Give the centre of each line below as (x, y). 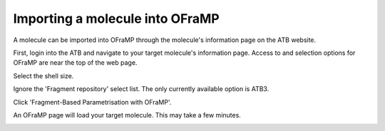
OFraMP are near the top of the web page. (75, 63)
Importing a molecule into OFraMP (117, 19)
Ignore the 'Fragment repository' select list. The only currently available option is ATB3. (141, 89)
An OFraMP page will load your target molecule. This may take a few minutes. (127, 115)
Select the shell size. (43, 75)
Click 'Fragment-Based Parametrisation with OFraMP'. (92, 102)
